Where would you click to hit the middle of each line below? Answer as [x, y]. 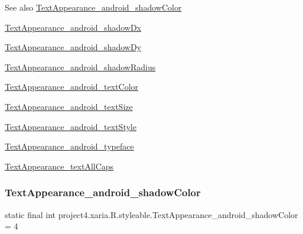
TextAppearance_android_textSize [69, 106]
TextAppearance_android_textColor [72, 87]
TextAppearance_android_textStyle [71, 126]
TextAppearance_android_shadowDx [73, 27]
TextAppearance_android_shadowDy [73, 47]
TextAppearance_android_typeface [69, 146]
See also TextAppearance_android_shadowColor [93, 7]
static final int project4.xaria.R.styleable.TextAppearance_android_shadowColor [151, 214]
